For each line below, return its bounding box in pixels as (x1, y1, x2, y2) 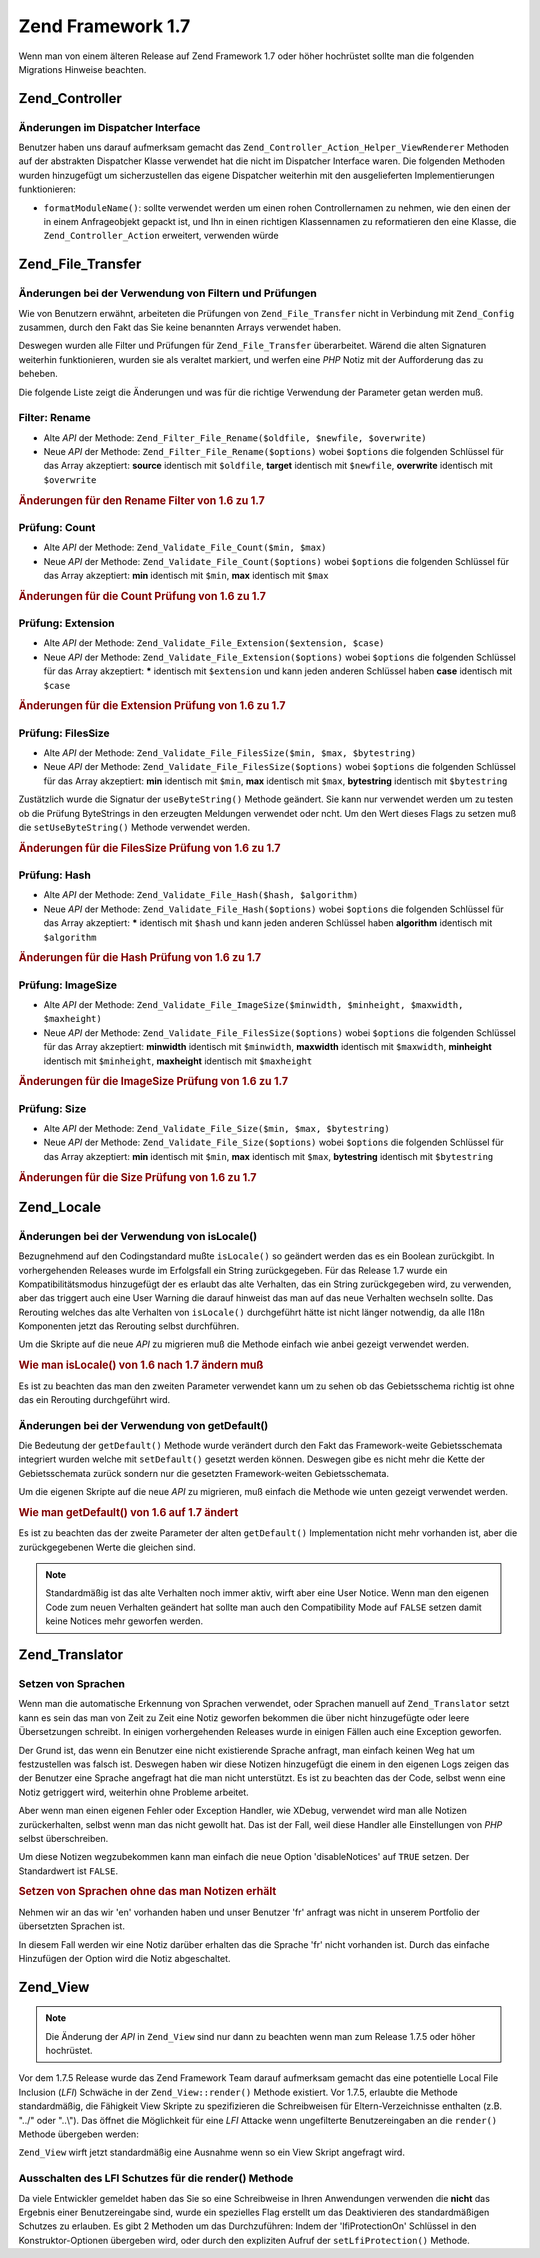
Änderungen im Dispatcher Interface (18, 120, 201, 134)
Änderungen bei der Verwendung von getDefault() (18, 1418, 269, 1432)
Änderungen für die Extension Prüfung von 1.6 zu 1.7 (18, 699, 286, 713)
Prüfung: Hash (18, 868, 92, 882)
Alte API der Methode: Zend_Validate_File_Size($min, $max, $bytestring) (43, 1122, 390, 1134)
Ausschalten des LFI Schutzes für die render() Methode (18, 2171, 294, 2185)
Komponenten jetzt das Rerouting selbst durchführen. (18, 1320, 240, 1332)
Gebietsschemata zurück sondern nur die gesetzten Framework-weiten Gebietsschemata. (18, 1467, 390, 1479)
